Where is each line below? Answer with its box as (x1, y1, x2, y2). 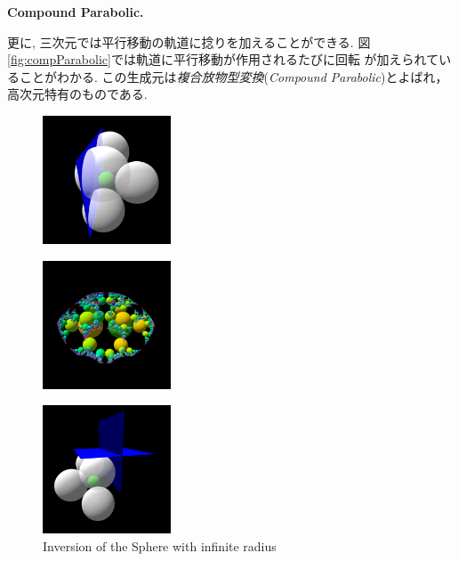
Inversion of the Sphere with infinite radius (43, 536, 277, 555)
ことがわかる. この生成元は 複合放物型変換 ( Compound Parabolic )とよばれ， (19, 67, 448, 85)
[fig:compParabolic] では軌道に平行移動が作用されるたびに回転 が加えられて (7, 50, 439, 69)
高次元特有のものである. (7, 85, 148, 103)
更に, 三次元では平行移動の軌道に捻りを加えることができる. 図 (7, 32, 371, 51)
